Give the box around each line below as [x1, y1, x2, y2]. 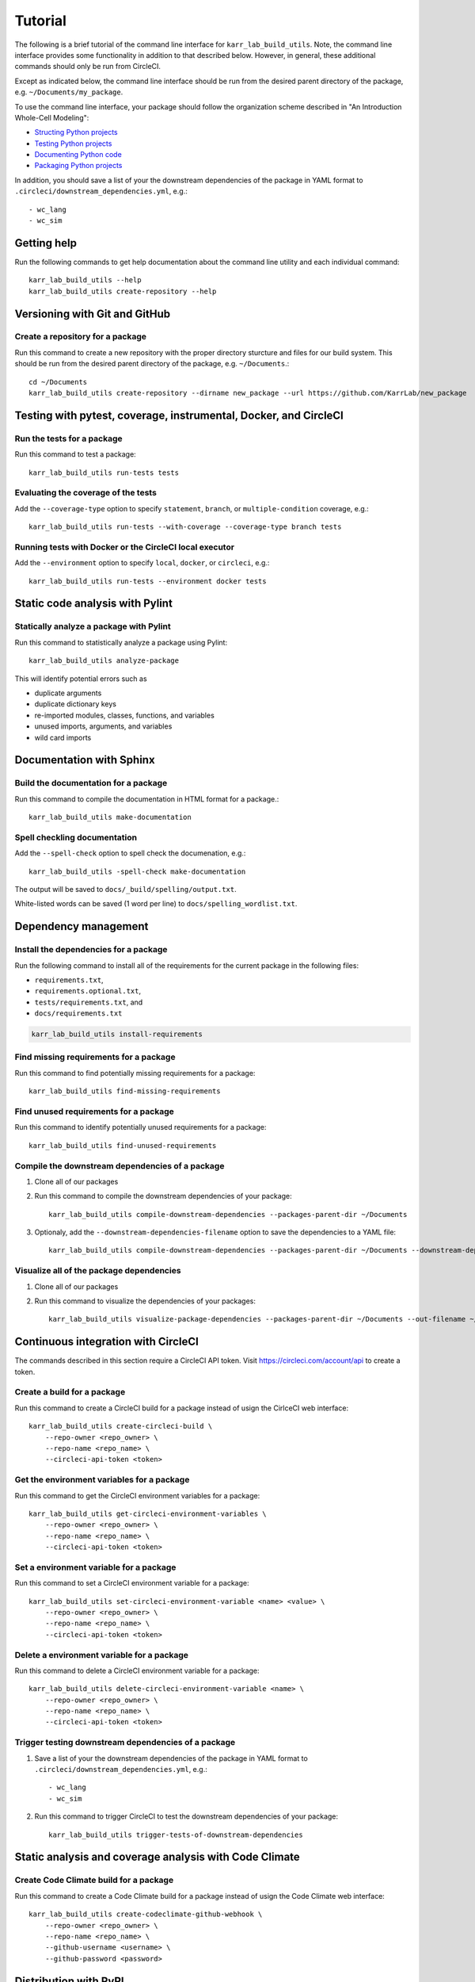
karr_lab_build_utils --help [28, 276, 142, 285]
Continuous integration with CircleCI [14, 1335, 199, 1349]
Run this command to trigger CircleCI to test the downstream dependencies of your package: [34, 1812, 339, 1821]
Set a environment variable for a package [14, 1562, 177, 1573]
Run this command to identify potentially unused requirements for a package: [14, 1123, 267, 1132]
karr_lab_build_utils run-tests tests [28, 468, 180, 477]
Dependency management [14, 920, 149, 933]
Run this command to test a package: [14, 450, 136, 459]
